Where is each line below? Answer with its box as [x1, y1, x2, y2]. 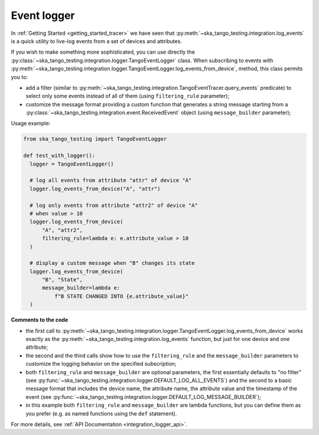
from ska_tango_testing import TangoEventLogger [23, 136, 167, 142]
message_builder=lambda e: [42, 284, 121, 291]
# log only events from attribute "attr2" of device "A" [30, 202, 198, 209]
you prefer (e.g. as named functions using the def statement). [25, 410, 177, 417]
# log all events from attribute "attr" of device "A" [30, 177, 192, 184]
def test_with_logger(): [23, 152, 96, 159]
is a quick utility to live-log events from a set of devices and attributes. [11, 37, 183, 44]
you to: [11, 73, 28, 80]
